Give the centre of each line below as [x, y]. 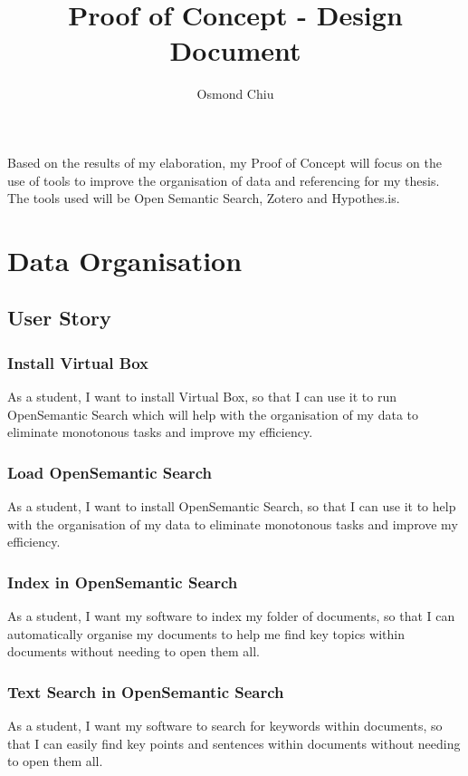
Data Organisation [125, 260]
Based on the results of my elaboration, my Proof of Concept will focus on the [224, 162]
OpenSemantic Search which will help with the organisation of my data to [213, 414]
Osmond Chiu [235, 94]
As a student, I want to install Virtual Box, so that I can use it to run [202, 397]
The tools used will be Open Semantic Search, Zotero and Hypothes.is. [204, 198]
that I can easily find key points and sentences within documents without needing [234, 743]
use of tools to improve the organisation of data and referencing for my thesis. [224, 180]
